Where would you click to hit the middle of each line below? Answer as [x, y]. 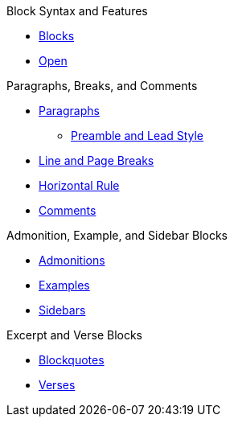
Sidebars [62, 310]
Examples [64, 285]
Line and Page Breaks [96, 160]
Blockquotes [72, 360]
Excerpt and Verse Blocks [75, 335]
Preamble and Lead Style [138, 136]
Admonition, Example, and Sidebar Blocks [117, 235]
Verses [57, 385]
